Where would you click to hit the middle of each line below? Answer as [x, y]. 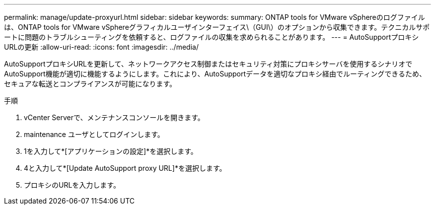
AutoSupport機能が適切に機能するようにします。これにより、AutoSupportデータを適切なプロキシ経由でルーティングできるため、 [215, 74]
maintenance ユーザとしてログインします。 [94, 134]
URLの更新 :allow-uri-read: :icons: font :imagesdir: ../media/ [101, 47]
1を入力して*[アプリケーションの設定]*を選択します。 [111, 151]
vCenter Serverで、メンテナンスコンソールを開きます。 [114, 117]
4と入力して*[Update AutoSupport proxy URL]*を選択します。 [125, 168]
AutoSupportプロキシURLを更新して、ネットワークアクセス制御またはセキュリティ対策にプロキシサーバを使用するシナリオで [208, 64]
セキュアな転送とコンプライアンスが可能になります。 [90, 84]
